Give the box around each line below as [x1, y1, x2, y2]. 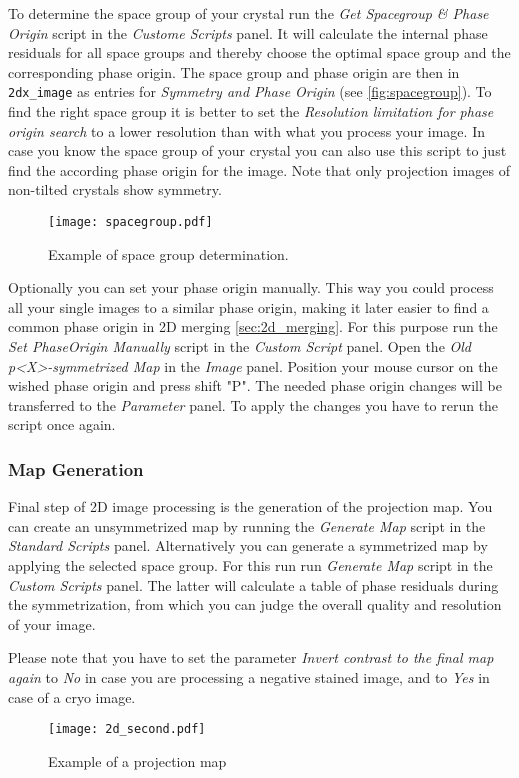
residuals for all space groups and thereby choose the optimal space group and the [8, 42, 511, 63]
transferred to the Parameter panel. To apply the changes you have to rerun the [8, 394, 499, 415]
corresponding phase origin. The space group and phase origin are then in [8, 61, 460, 82]
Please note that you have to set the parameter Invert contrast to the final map [8, 647, 494, 668]
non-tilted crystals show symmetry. [8, 179, 222, 200]
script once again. [8, 414, 116, 435]
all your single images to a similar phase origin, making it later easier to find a [8, 296, 489, 317]
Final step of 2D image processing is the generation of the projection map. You [8, 496, 493, 517]
